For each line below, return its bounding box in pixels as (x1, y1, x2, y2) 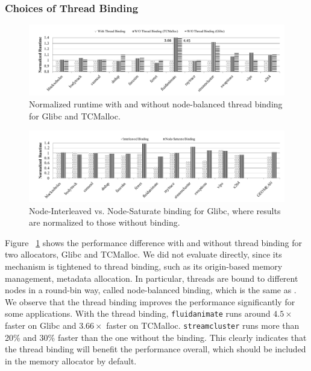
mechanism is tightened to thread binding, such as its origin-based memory (5, 259, 283, 272)
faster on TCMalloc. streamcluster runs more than (106, 319, 300, 331)
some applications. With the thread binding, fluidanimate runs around (5, 307, 271, 320)
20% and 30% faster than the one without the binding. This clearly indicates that (5, 331, 307, 343)
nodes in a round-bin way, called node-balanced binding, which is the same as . (5, 284, 297, 296)
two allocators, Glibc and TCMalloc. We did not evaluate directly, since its (5, 248, 282, 261)
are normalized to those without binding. (29, 216, 180, 229)
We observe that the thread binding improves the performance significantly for (5, 295, 295, 308)
